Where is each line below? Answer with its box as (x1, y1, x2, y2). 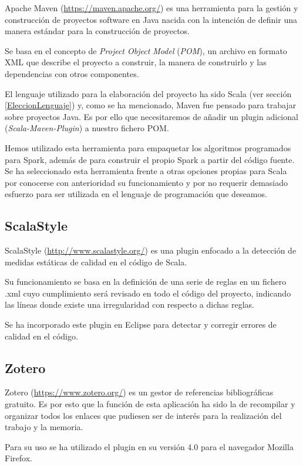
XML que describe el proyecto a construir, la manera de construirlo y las (5, 56, 267, 68)
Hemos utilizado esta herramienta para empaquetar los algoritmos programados (5, 141, 291, 154)
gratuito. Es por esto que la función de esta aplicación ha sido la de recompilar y (5, 398, 295, 410)
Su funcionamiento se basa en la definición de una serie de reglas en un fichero (5, 275, 287, 288)
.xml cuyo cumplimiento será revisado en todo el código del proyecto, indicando (5, 287, 291, 299)
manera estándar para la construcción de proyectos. (5, 25, 190, 37)
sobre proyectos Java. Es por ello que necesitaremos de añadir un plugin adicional (5, 110, 298, 122)
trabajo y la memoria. (5, 421, 83, 433)
